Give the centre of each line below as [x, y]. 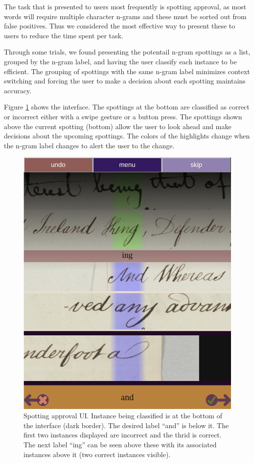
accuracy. [18, 90]
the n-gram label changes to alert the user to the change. [89, 145]
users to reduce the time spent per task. [64, 35]
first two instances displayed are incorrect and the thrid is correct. [123, 435]
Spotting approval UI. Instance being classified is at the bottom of [123, 416]
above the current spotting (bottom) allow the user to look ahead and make [118, 126]
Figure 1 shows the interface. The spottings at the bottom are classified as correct [127, 107]
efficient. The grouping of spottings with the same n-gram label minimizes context [127, 71]
